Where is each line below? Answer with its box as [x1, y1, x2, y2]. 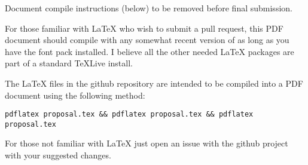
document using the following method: [5, 88, 145, 101]
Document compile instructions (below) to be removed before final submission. [5, 2, 292, 14]
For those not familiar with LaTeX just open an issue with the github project [5, 137, 288, 149]
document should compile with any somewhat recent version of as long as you [5, 33, 289, 46]
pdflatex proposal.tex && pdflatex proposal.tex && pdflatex [5, 110, 254, 119]
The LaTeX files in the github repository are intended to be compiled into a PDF [5, 77, 303, 89]
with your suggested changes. [5, 149, 111, 161]
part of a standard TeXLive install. [5, 57, 133, 69]
